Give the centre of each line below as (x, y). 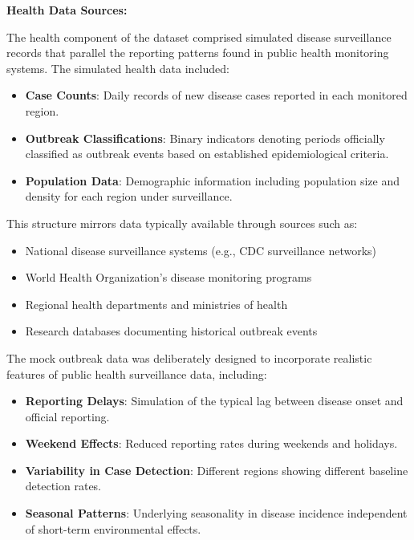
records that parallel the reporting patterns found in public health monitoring (198, 53)
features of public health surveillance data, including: (137, 374)
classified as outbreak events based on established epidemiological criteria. (207, 154)
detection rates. (63, 486)
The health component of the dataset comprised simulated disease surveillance (199, 37)
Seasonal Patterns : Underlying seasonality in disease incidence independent (216, 513)
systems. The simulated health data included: (118, 68)
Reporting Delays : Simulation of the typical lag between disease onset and (214, 401)
